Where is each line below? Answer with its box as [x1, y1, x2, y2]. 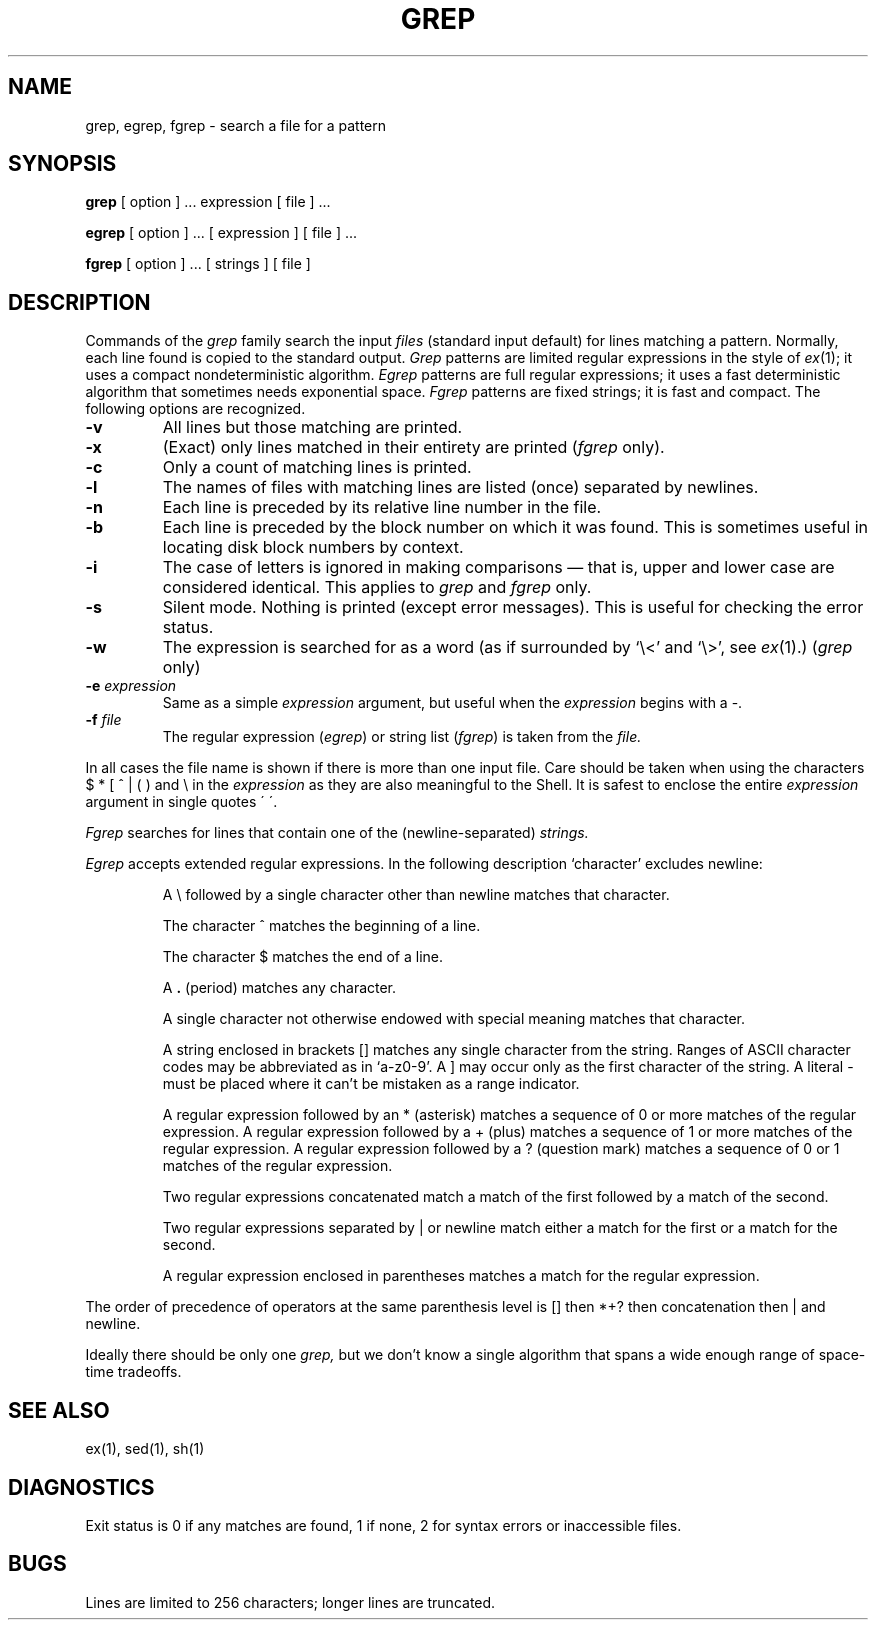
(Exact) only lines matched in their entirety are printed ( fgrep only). [162, 437, 665, 458]
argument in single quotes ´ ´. [85, 793, 278, 811]
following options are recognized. [85, 400, 306, 418]
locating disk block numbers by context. [162, 537, 464, 558]
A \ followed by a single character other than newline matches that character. [162, 886, 670, 904]
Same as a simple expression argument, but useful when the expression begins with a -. [162, 694, 743, 712]
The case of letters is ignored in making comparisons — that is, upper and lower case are [162, 557, 835, 578]
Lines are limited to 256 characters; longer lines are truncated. [85, 1593, 496, 1611]
